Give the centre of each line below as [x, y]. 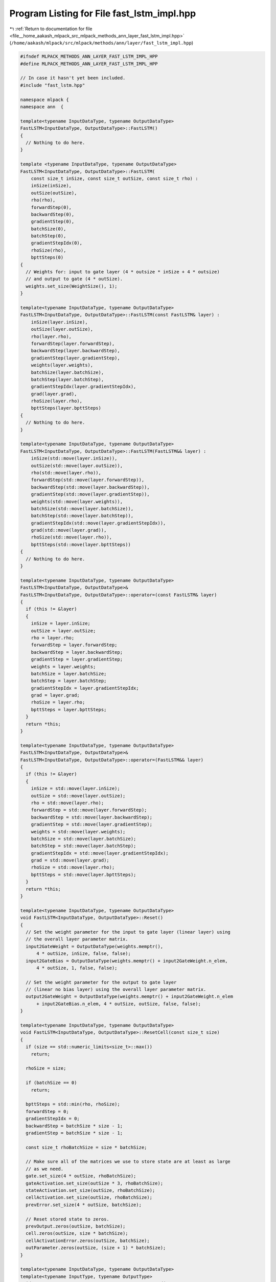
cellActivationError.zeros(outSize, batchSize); [88, 1240]
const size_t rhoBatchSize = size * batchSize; [86, 1147]
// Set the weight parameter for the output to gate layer [101, 982]
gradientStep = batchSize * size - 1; [74, 1133]
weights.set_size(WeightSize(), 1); [72, 286]
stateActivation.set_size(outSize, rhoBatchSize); [90, 1190]
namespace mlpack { [44, 99]
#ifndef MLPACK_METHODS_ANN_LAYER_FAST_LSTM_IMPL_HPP [89, 57]
